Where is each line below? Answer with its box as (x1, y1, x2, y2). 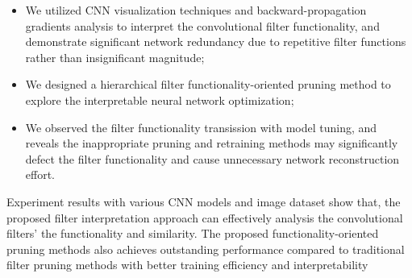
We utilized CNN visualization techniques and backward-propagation (25, 2, 367, 18)
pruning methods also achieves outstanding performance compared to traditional (6, 240, 405, 257)
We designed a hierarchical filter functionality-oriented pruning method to (25, 76, 391, 93)
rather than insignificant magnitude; (25, 48, 205, 65)
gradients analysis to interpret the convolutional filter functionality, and (25, 17, 380, 34)
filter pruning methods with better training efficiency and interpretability (6, 256, 368, 273)
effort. (25, 166, 56, 183)
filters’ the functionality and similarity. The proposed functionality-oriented (6, 225, 379, 242)
